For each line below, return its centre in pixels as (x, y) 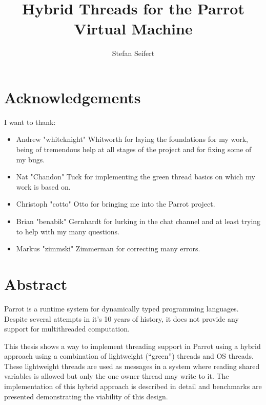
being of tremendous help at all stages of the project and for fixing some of (134, 149)
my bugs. (30, 159)
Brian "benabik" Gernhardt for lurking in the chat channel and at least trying (138, 221)
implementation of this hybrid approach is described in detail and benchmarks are (133, 386)
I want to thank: (30, 122)
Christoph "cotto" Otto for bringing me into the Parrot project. (116, 204)
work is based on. (43, 186)
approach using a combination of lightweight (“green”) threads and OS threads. (129, 356)
